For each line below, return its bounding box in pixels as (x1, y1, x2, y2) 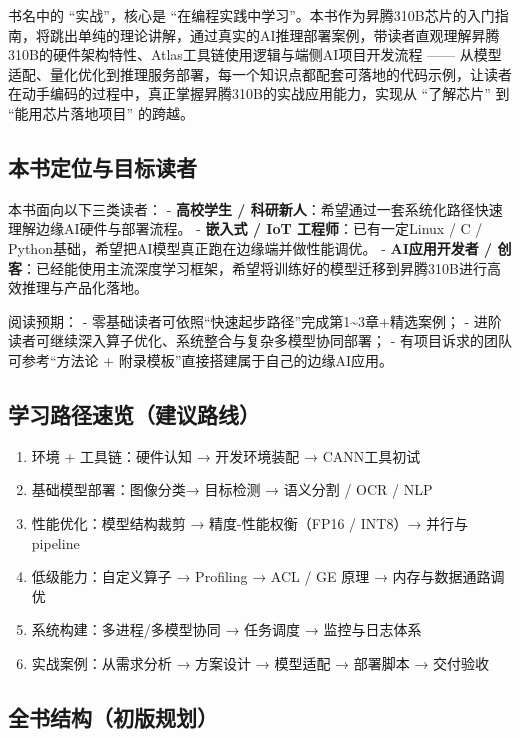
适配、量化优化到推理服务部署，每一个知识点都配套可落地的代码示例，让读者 (8, 63, 512, 84)
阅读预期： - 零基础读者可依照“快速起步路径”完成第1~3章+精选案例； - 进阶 (8, 310, 502, 331)
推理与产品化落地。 (21, 277, 148, 298)
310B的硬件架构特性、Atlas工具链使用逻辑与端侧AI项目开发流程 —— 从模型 (8, 44, 502, 65)
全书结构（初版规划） (8, 701, 218, 732)
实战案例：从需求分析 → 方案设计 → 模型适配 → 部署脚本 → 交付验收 (31, 652, 490, 673)
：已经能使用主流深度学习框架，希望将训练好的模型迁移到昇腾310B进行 (22, 257, 487, 278)
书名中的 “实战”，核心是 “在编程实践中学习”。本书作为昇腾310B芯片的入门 (8, 5, 495, 25)
